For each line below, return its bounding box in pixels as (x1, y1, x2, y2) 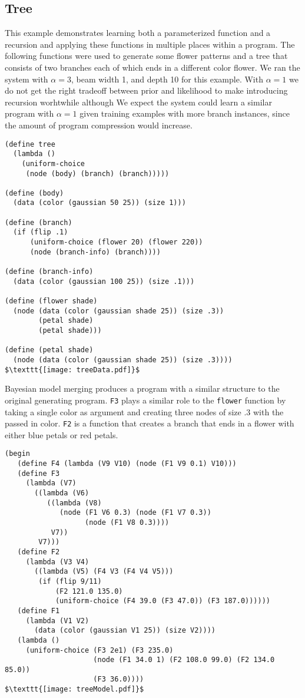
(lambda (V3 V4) (25, 557, 89, 566)
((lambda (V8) (47, 498, 102, 507)
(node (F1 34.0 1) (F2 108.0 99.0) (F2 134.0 (93, 656, 275, 664)
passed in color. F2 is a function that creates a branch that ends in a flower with (5, 417, 294, 429)
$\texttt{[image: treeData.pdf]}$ (5, 365, 140, 374)
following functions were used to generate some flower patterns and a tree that (5, 49, 288, 62)
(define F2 (17, 547, 60, 556)
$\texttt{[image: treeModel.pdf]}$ (5, 685, 144, 694)
